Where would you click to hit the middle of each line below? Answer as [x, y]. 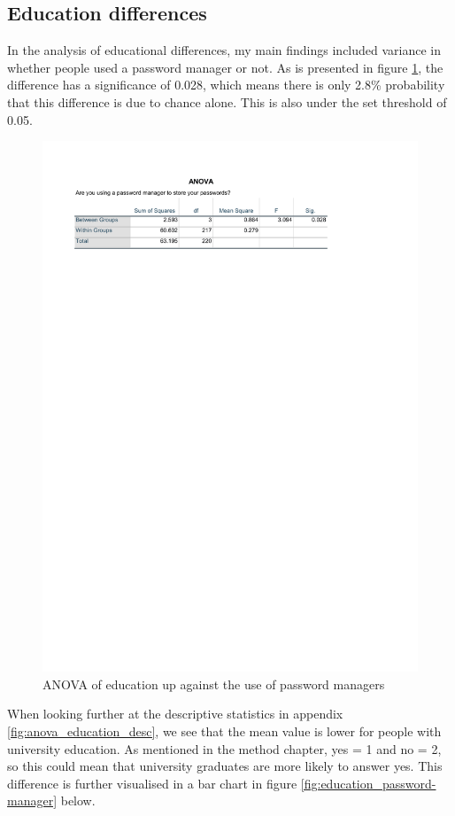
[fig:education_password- [368, 783]
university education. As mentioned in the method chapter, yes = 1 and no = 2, [224, 748]
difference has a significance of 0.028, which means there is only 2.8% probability [226, 85]
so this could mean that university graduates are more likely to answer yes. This [225, 766]
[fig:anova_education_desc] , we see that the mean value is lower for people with [224, 731]
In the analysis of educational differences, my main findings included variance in [224, 50]
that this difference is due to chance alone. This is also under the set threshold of [227, 101]
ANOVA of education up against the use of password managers [214, 684]
